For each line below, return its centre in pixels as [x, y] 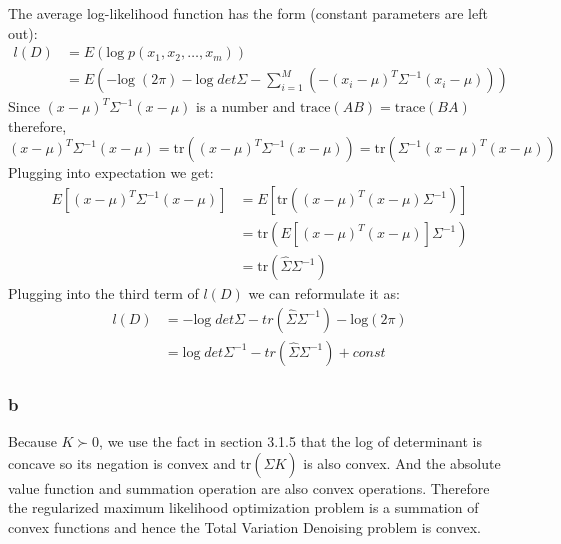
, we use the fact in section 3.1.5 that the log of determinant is [290, 441]
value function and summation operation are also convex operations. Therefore [249, 487]
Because [32, 441]
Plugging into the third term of [103, 293]
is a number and [246, 106]
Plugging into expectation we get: [111, 172]
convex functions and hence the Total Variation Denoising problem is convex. [245, 526]
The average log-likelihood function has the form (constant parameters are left [248, 13]
